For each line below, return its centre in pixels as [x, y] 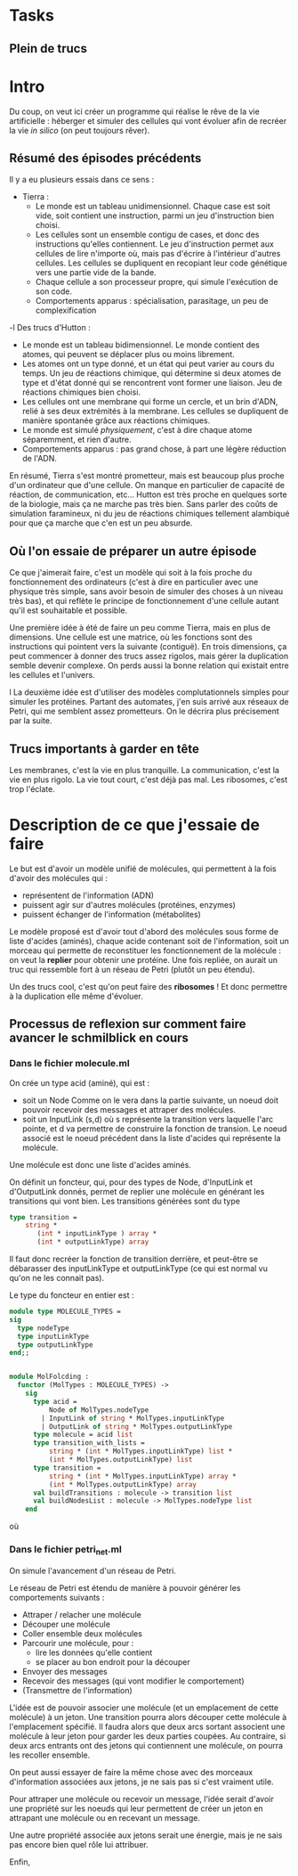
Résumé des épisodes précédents [105, 158]
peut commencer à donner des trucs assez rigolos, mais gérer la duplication [149, 657]
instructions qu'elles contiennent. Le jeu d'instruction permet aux [154, 244]
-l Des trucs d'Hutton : [50, 328]
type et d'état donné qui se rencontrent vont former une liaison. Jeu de [152, 383]
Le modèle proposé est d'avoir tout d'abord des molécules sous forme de [144, 931]
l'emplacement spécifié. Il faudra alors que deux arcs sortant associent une [147, 1726]
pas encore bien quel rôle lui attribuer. [79, 1844]
